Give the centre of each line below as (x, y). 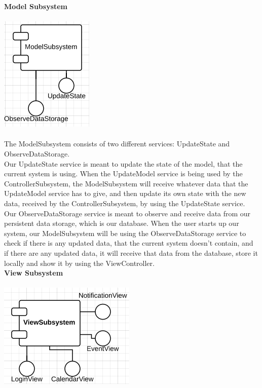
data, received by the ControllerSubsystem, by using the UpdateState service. (125, 203)
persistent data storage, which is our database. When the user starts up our (122, 223)
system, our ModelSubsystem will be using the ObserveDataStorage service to (125, 233)
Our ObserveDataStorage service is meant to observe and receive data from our (127, 213)
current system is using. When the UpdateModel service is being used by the (123, 173)
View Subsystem (34, 273)
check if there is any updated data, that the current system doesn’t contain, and (129, 243)
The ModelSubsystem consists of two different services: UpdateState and (117, 144)
